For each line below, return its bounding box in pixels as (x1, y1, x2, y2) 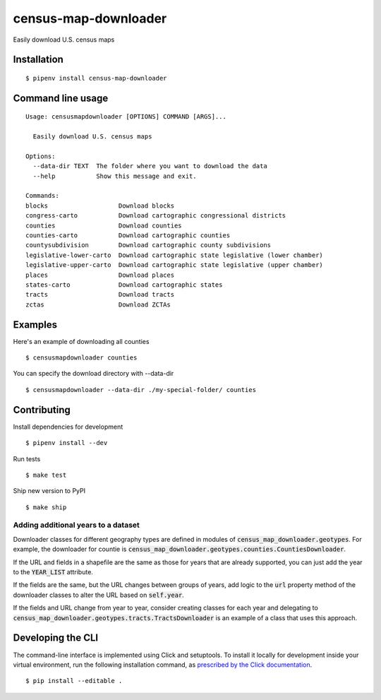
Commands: (25, 191, 59, 200)
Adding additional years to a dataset (13, 520, 140, 530)
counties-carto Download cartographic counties (25, 232, 231, 239)
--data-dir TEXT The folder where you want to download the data (32, 162, 267, 170)
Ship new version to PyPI (13, 487, 86, 495)
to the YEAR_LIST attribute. (13, 568, 93, 576)
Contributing (13, 403, 71, 416)
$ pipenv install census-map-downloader (25, 74, 167, 82)
